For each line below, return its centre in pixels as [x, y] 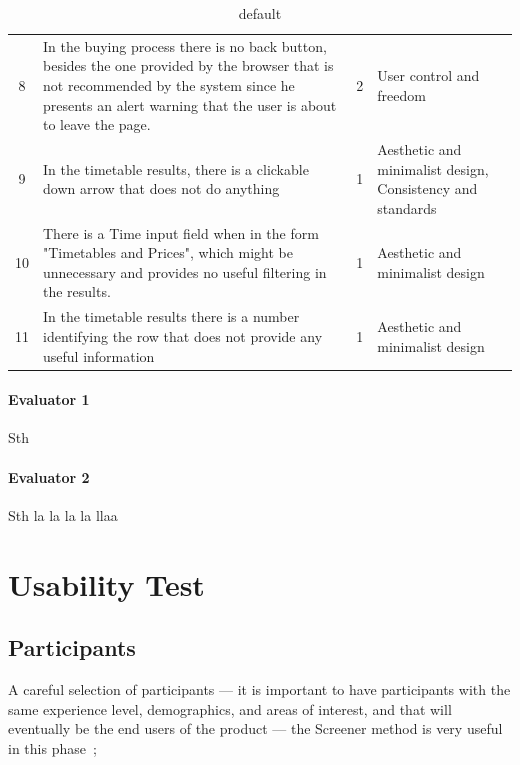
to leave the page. [97, 124]
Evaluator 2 [49, 476]
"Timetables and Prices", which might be [168, 252]
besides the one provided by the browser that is [188, 65]
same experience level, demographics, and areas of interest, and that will [230, 708]
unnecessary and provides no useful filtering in [185, 271]
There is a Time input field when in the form [181, 232]
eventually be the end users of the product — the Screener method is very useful [255, 728]
